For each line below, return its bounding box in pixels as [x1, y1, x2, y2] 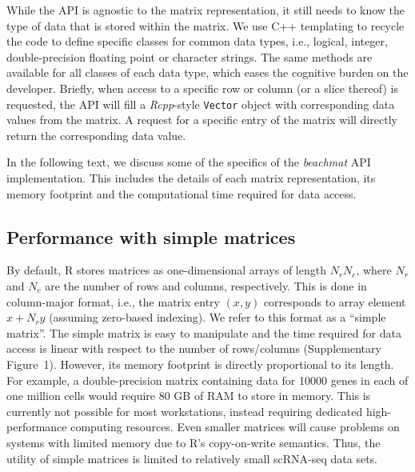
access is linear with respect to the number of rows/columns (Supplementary [6, 340, 381, 357]
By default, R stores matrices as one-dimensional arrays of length [6, 262, 326, 278]
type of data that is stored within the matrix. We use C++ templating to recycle [6, 17, 405, 34]
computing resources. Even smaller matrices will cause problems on [70, 418, 400, 435]
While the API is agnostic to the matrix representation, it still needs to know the [6, 2, 405, 18]
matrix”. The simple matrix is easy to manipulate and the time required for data [6, 324, 401, 341]
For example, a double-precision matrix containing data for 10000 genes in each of [6, 371, 409, 388]
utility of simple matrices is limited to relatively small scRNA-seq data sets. [6, 450, 377, 466]
